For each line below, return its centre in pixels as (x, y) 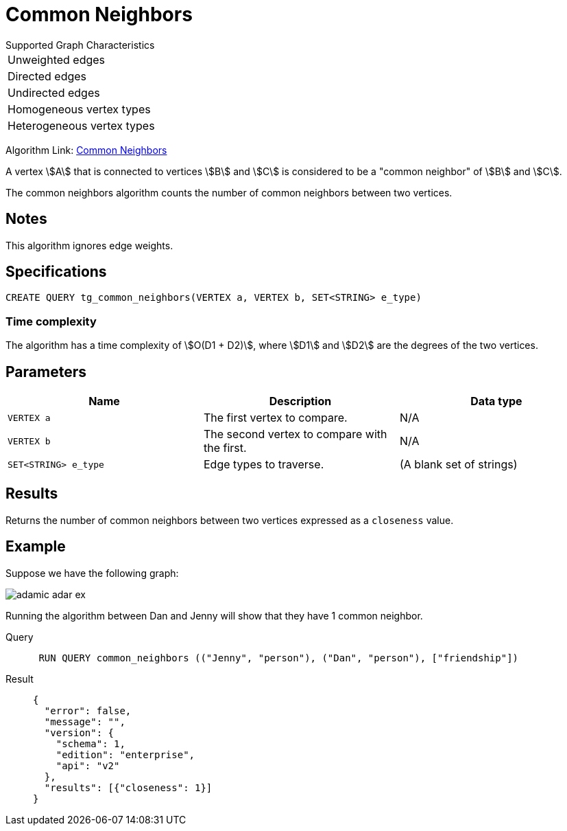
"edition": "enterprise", (125, 754)
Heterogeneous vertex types (81, 125)
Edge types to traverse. (264, 465)
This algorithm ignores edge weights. (89, 245)
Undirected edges (54, 92)
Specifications (56, 272)
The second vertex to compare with (295, 434)
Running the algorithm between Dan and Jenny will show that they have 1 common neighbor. (214, 615)
